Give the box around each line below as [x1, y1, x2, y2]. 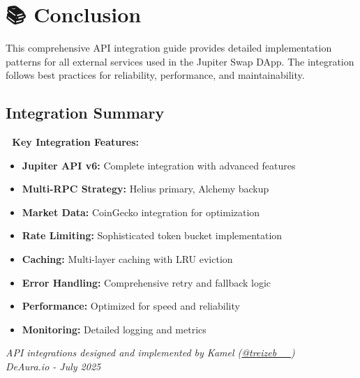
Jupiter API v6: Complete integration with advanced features [22, 158, 296, 172]
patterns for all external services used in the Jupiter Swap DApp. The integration [6, 54, 354, 68]
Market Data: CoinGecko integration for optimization [22, 204, 260, 219]
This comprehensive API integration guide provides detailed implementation [6, 40, 332, 55]
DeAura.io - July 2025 [6, 359, 101, 374]
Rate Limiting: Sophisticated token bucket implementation [22, 228, 283, 243]
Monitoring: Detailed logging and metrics [22, 322, 207, 336]
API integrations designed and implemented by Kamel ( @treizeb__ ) [6, 345, 295, 360]
